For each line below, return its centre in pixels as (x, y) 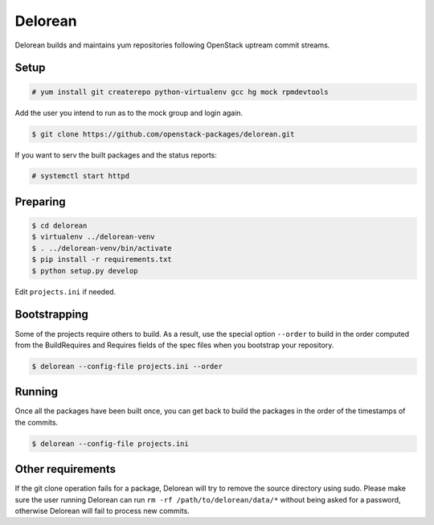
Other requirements (66, 469)
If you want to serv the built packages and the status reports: (116, 155)
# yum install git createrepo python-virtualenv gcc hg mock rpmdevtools (180, 92)
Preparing (40, 201)
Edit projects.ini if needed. (66, 291)
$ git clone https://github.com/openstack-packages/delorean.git (163, 134)
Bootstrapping (51, 315)
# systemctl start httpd (81, 176)
